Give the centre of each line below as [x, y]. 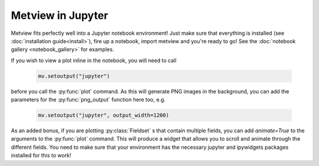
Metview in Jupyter [60, 15]
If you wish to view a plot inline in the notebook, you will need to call [94, 60]
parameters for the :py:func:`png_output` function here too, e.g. [88, 100]
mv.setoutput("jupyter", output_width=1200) [104, 115]
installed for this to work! [41, 155]
